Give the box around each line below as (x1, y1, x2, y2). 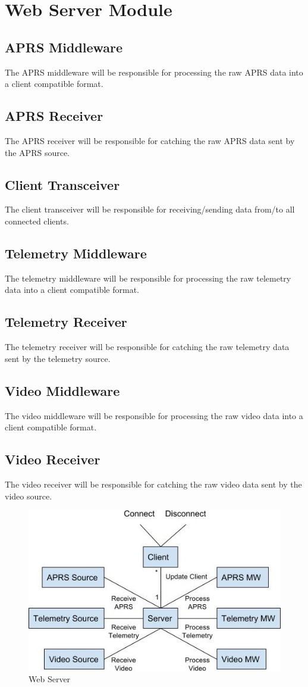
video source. (5, 489, 52, 502)
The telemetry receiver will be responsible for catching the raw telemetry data (5, 341, 290, 353)
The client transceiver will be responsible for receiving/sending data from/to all (5, 203, 295, 216)
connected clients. (5, 214, 69, 227)
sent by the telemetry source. (5, 352, 111, 364)
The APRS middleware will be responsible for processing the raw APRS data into (5, 65, 303, 78)
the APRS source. (5, 146, 70, 158)
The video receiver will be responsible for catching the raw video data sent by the (5, 477, 302, 490)
